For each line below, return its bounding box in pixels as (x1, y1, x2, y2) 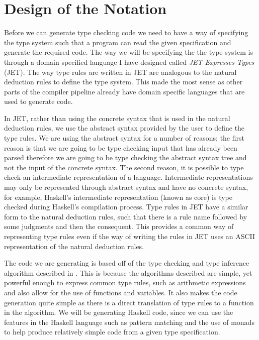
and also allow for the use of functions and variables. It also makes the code (4, 287, 237, 297)
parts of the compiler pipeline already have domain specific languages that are (4, 86, 245, 96)
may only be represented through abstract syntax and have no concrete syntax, (4, 182, 248, 192)
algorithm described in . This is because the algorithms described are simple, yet (4, 267, 252, 278)
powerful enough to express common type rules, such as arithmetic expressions (4, 277, 246, 288)
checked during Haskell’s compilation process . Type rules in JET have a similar (4, 201, 248, 212)
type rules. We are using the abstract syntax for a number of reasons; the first (4, 133, 244, 143)
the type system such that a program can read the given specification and (4, 37, 231, 47)
